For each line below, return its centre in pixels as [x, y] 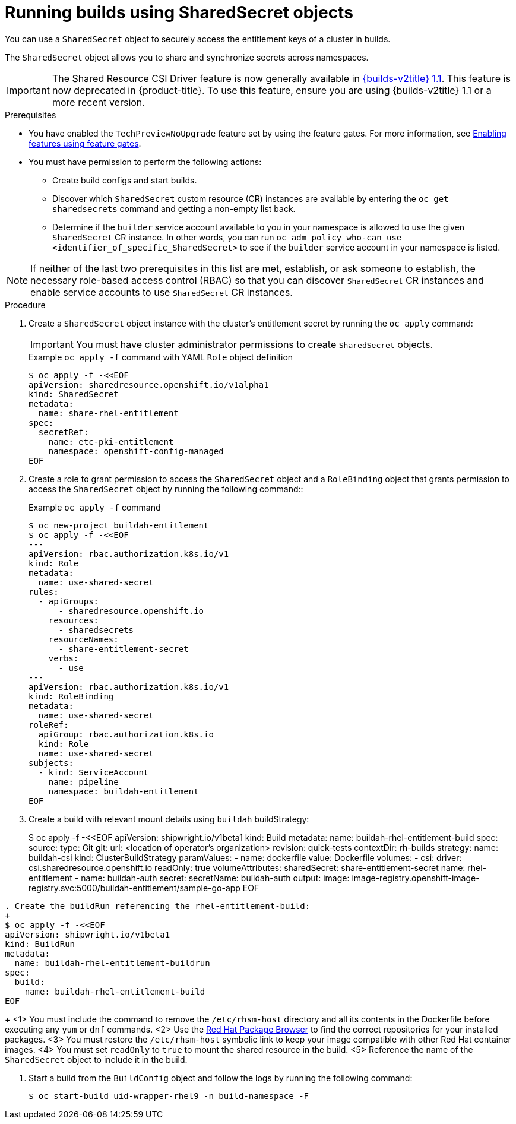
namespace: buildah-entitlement [124, 791]
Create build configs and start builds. [125, 180]
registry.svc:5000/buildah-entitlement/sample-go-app [134, 888]
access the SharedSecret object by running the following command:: [166, 489]
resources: [74, 620]
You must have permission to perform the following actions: [145, 162]
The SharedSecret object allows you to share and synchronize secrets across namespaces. [187, 57]
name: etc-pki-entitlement [111, 441]
